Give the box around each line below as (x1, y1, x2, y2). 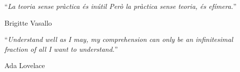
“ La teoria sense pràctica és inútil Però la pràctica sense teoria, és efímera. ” (4, 1, 237, 11)
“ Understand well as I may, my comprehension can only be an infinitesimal (4, 34, 233, 44)
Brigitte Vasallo (4, 17, 52, 28)
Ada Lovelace (4, 60, 45, 71)
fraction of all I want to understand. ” (4, 43, 118, 54)
